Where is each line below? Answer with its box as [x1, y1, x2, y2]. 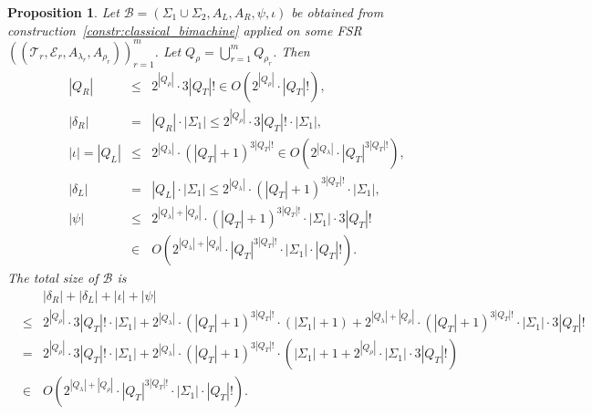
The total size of [7, 268, 99, 287]
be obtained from [291, 3, 384, 21]
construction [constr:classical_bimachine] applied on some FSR [7, 20, 362, 39]
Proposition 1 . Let [7, 3, 119, 21]
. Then [272, 41, 310, 60]
